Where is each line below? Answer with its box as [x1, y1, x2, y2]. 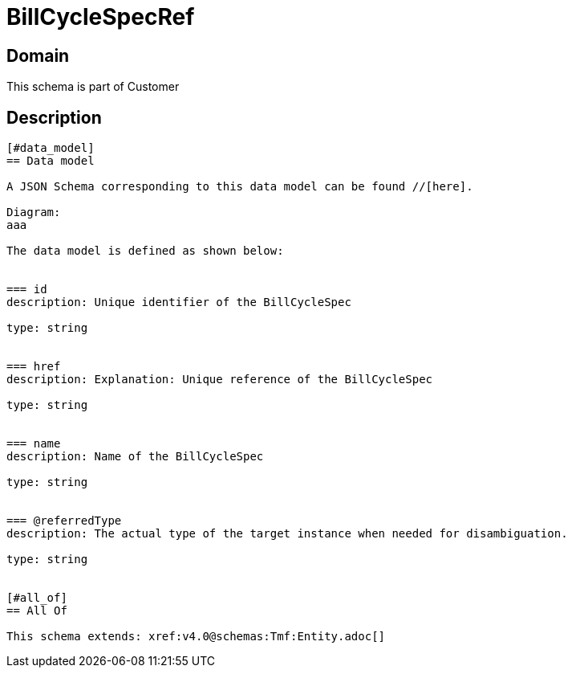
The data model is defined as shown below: [6, 244, 284, 258]
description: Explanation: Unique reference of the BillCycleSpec [6, 373, 433, 386]
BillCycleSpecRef [6, 3, 195, 31]
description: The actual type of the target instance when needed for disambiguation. [6, 527, 568, 541]
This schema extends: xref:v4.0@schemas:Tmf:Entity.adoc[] [6, 630, 386, 643]
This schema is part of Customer [6, 80, 180, 94]
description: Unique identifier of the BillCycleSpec [6, 296, 351, 309]
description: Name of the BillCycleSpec [6, 450, 264, 464]
